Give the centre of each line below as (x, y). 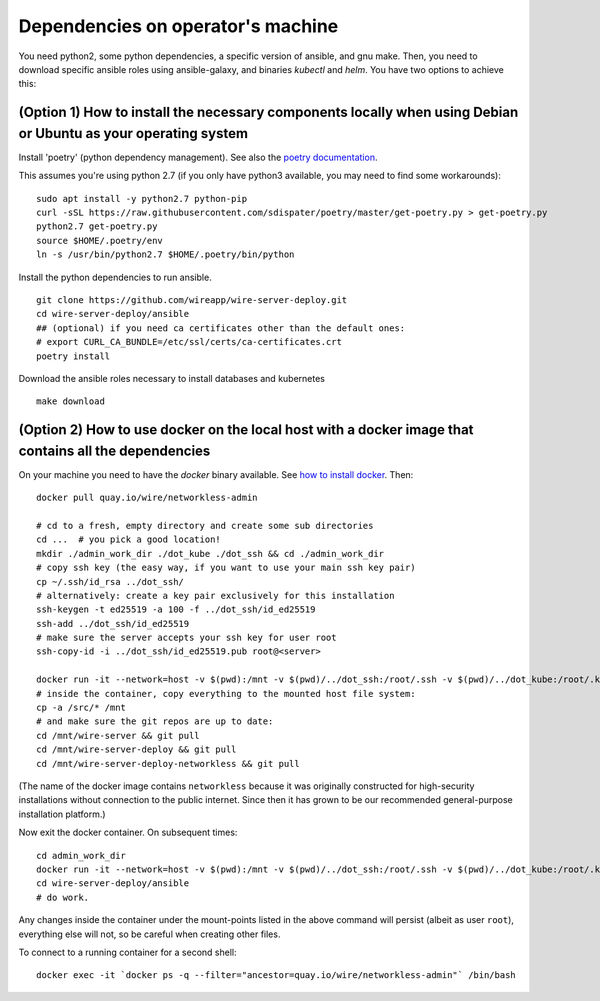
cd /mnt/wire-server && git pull (118, 735)
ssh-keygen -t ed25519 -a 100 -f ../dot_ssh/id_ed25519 (176, 609)
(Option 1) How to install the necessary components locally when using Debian (268, 112)
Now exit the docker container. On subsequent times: (128, 832)
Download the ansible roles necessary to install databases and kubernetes (171, 378)
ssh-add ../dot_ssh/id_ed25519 (113, 623)
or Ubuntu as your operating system (133, 133)
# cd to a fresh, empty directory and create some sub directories (205, 525)
